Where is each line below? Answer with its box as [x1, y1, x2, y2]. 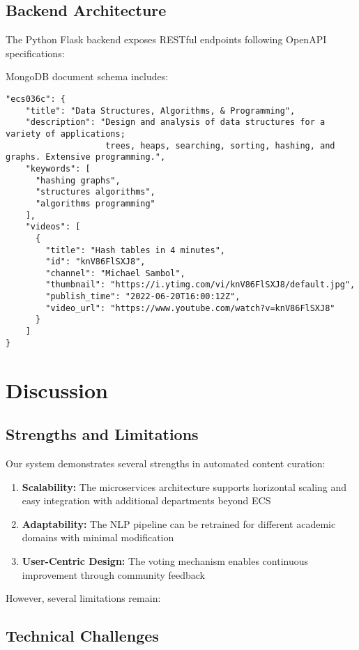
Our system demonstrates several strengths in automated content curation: [6, 456, 326, 470]
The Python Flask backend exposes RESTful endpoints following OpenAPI [6, 32, 327, 47]
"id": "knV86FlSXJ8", [45, 257, 146, 267]
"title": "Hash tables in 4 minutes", [45, 245, 225, 255]
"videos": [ [25, 222, 81, 232]
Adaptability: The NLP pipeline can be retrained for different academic [22, 516, 336, 531]
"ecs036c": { [6, 93, 66, 104]
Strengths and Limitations [6, 423, 199, 445]
